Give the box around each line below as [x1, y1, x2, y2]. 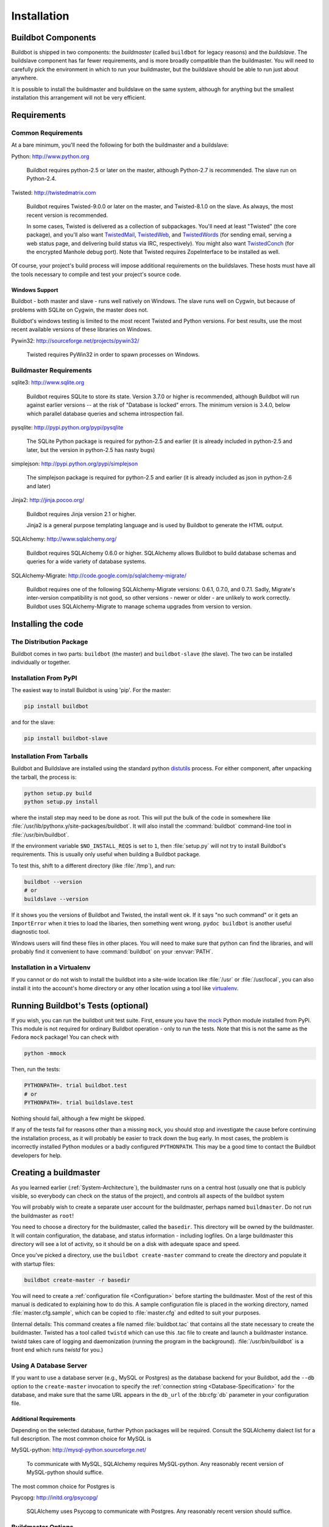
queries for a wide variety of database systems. [26, 558, 146, 565]
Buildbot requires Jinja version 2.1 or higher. [26, 510, 136, 517]
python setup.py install [24, 798, 99, 805]
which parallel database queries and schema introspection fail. [26, 410, 184, 417]
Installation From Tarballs [11, 752, 88, 760]
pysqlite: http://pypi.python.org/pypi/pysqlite [11, 423, 124, 431]
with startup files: [11, 1260, 55, 1267]
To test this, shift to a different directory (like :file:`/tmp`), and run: [11, 862, 176, 869]
